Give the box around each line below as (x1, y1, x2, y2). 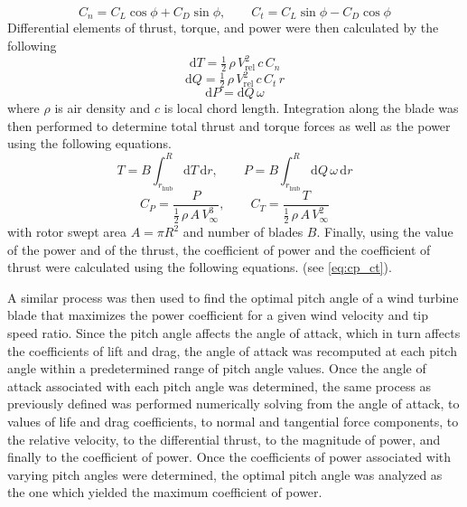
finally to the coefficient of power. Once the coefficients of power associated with (7, 447, 452, 466)
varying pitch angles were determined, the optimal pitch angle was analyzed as (7, 465, 443, 484)
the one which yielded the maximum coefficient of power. (7, 483, 322, 502)
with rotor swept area (7, 222, 127, 241)
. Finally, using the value (316, 222, 453, 241)
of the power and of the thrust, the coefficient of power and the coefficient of (7, 239, 431, 258)
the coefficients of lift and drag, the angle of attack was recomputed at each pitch (7, 341, 457, 360)
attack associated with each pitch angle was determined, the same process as (7, 376, 432, 395)
